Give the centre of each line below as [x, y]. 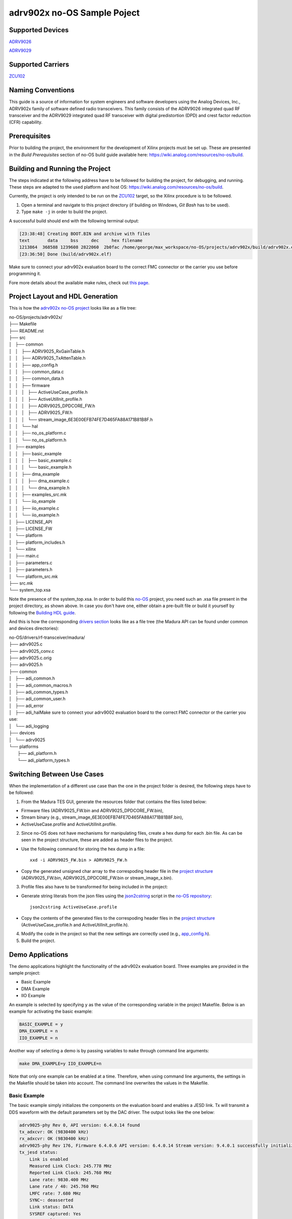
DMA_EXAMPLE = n [39, 1031]
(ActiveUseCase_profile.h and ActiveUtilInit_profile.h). [75, 924]
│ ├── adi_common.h [32, 678]
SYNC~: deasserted [51, 1200]
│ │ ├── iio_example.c [34, 508]
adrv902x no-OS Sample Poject [74, 13]
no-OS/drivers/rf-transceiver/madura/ [47, 637]
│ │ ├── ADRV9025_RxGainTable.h [47, 351]
